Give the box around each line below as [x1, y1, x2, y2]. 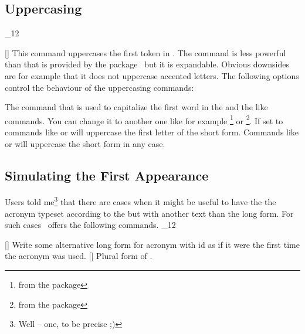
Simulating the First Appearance [5, 166, 209, 184]
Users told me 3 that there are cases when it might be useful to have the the [5, 194, 276, 208]
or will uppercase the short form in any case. [5, 137, 165, 149]
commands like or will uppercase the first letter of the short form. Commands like [5, 126, 299, 138]
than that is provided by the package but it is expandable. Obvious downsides [5, 58, 290, 70]
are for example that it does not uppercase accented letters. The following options [5, 69, 299, 81]
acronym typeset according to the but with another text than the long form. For [5, 207, 294, 219]
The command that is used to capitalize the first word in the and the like [5, 101, 268, 113]
